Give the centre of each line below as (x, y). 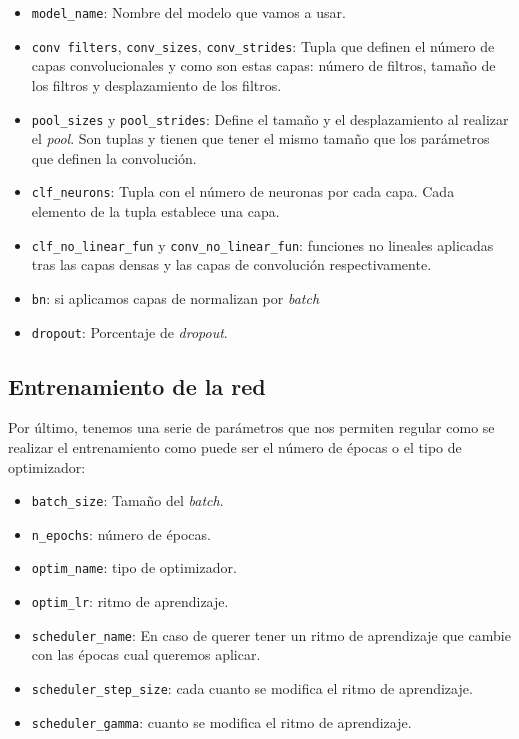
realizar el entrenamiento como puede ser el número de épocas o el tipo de (235, 446)
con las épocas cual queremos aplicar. (146, 654)
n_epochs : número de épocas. (121, 533)
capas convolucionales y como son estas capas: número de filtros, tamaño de (263, 65)
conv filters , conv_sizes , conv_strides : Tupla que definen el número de (263, 45)
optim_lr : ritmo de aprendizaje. (130, 601)
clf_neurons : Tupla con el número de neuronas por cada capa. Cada (243, 191)
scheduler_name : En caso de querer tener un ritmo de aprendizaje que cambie (271, 634)
